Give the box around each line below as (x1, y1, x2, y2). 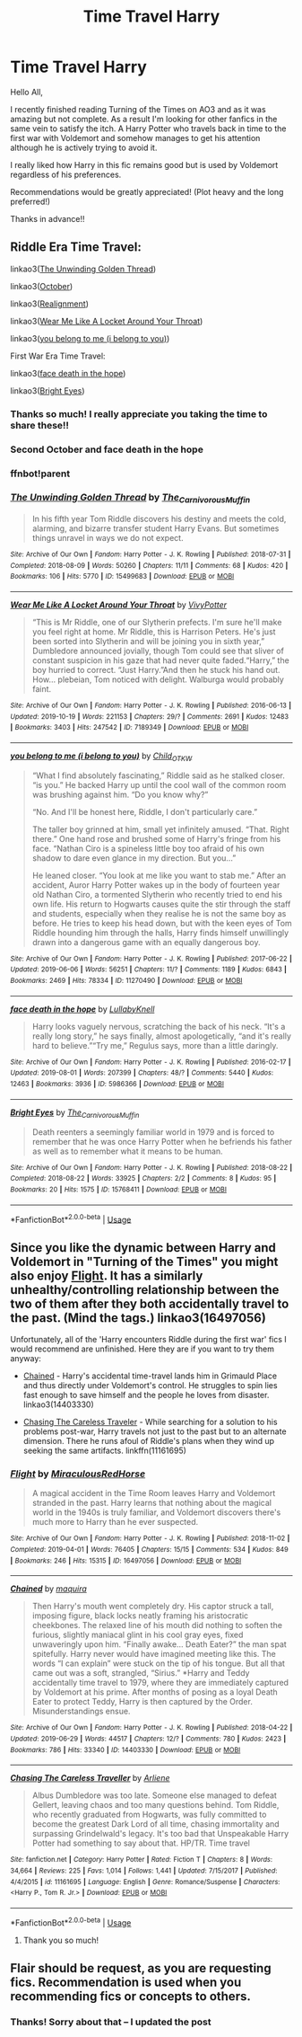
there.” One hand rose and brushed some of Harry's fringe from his (31, 833, 281, 844)
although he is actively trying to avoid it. (10, 142, 158, 153)
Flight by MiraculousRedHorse (10, 1467, 146, 1480)
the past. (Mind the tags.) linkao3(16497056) (10, 1310, 267, 1325)
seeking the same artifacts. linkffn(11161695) (22, 1445, 187, 1456)
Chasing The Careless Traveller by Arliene (10, 1773, 170, 1784)
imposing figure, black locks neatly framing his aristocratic (31, 1610, 249, 1621)
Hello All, (10, 86, 44, 97)
